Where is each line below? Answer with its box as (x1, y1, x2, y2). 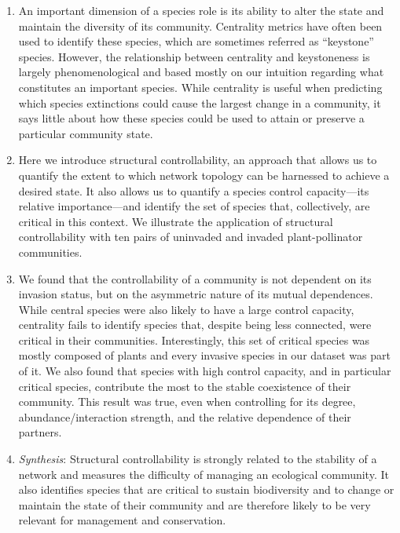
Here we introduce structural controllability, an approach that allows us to (18, 152, 377, 168)
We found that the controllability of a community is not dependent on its (18, 270, 372, 287)
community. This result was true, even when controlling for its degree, (18, 393, 356, 410)
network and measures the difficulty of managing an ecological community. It (18, 465, 389, 482)
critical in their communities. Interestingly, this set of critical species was (18, 331, 370, 348)
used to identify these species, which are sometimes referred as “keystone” (18, 33, 374, 49)
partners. (18, 424, 62, 440)
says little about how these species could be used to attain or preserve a (18, 110, 365, 126)
